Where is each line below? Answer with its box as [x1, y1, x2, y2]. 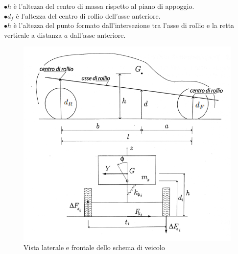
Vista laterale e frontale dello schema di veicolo [24, 242, 165, 253]
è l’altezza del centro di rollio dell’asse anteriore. [16, 10, 161, 21]
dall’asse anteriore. [70, 29, 126, 40]
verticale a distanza [4, 29, 62, 40]
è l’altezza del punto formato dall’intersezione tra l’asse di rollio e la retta [13, 20, 235, 30]
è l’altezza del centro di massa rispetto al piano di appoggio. [13, 1, 194, 11]
